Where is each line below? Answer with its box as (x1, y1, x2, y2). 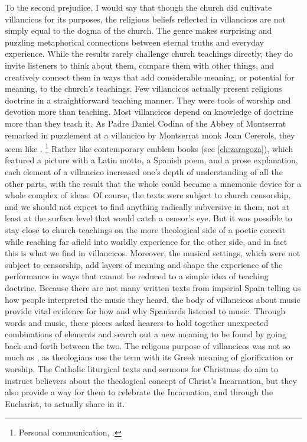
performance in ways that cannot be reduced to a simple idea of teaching (5, 270, 269, 282)
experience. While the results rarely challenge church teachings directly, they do (5, 47, 293, 60)
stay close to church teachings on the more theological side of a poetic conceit (5, 223, 286, 235)
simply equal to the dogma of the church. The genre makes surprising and (5, 24, 272, 37)
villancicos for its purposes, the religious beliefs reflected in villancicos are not (5, 12, 286, 25)
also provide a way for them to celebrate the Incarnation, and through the (5, 386, 273, 398)
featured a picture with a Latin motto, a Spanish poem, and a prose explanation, (5, 154, 298, 166)
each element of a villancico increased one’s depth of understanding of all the (5, 165, 283, 178)
